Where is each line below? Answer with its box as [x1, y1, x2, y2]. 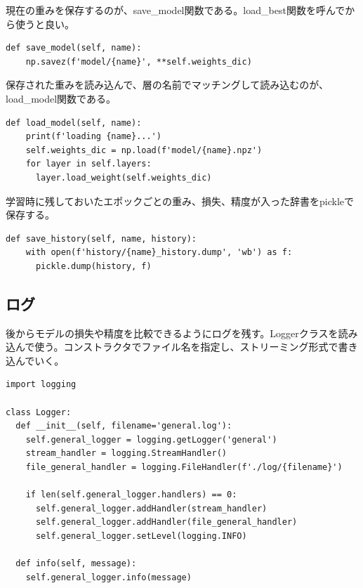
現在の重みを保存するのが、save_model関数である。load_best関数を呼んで [6, 3, 345, 17]
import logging [6, 379, 77, 390]
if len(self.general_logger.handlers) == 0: [25, 490, 237, 500]
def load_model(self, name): [6, 117, 142, 128]
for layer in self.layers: [25, 159, 152, 169]
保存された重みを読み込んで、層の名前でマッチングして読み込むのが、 [6, 77, 329, 92]
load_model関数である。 [6, 91, 116, 105]
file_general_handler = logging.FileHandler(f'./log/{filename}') [25, 462, 343, 473]
